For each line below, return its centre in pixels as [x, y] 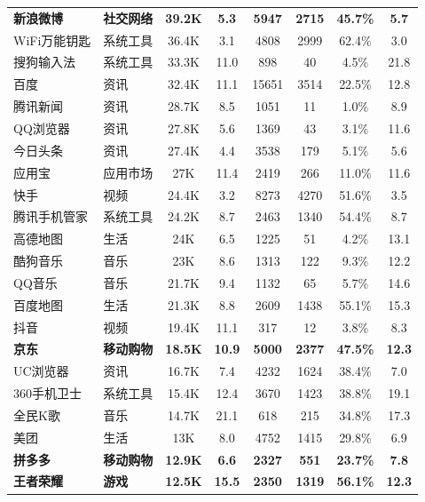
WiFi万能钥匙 [52, 40]
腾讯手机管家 [51, 216]
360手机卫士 [47, 393]
